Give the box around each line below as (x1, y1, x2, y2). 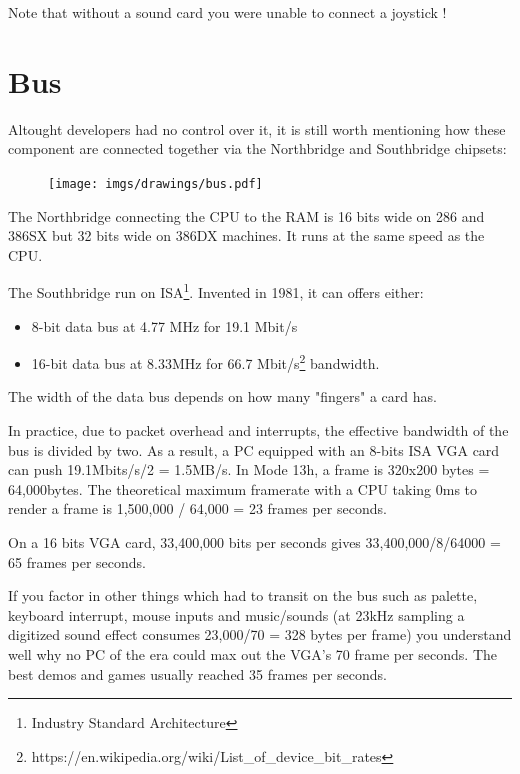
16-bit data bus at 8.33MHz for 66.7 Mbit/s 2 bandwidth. (31, 350, 380, 373)
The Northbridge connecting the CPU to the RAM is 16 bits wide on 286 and (8, 205, 485, 226)
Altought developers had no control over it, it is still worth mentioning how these (8, 118, 506, 139)
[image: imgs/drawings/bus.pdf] (48, 176, 263, 191)
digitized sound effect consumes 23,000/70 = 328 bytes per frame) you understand (8, 624, 512, 645)
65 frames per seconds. (8, 551, 146, 572)
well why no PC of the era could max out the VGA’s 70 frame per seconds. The (8, 643, 498, 664)
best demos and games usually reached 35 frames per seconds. (8, 663, 387, 684)
